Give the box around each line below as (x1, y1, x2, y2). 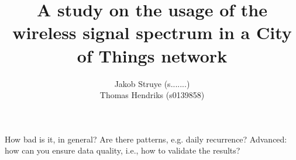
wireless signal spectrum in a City (12, 20, 292, 44)
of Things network (77, 43, 228, 67)
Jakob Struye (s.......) (114, 77, 190, 89)
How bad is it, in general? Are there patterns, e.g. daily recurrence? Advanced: (5, 133, 287, 145)
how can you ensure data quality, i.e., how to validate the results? (5, 144, 240, 156)
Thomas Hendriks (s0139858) (99, 89, 205, 101)
